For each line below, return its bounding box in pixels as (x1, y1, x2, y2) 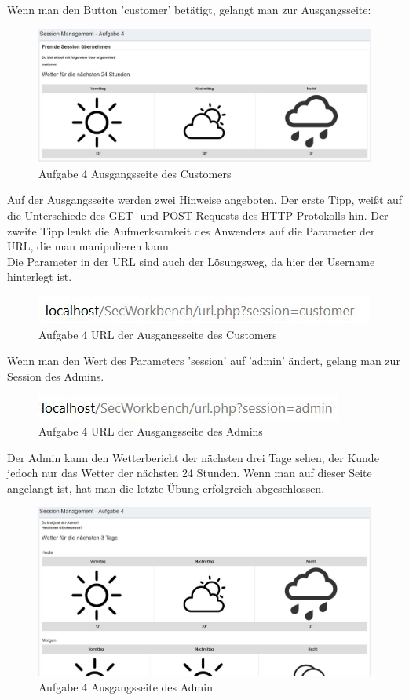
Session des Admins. (7, 367, 104, 384)
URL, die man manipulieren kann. (7, 238, 172, 254)
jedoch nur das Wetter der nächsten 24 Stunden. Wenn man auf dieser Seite (7, 465, 372, 481)
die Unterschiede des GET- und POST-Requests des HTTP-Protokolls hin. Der (7, 206, 389, 223)
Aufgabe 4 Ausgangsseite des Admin (38, 679, 213, 695)
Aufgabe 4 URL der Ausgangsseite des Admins (38, 422, 263, 439)
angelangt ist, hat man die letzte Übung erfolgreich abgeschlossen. (7, 479, 325, 496)
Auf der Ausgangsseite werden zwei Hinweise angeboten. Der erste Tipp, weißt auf (7, 191, 403, 208)
